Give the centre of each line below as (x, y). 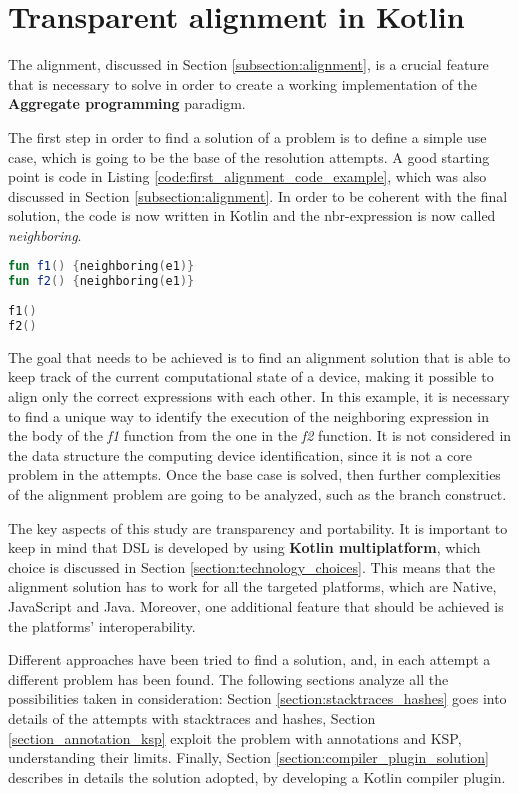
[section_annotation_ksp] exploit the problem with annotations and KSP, (235, 737)
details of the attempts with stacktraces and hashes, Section (192, 717)
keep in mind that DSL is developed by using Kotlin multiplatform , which (244, 547)
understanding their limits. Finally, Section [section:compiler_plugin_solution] (249, 757)
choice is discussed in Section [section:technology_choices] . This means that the (252, 566)
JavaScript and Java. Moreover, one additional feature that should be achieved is (256, 605)
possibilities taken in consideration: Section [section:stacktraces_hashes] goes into (257, 698)
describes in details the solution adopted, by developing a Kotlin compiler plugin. (257, 776)
